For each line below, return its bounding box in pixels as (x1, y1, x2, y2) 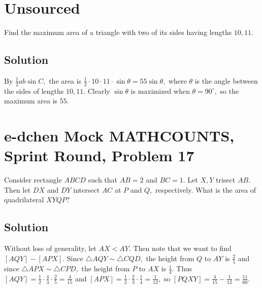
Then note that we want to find (133, 243, 232, 254)
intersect (73, 184, 100, 195)
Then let (4, 184, 31, 195)
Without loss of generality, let (4, 243, 96, 254)
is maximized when (130, 85, 190, 96)
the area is (49, 75, 82, 86)
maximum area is (4, 95, 58, 106)
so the (220, 85, 239, 96)
